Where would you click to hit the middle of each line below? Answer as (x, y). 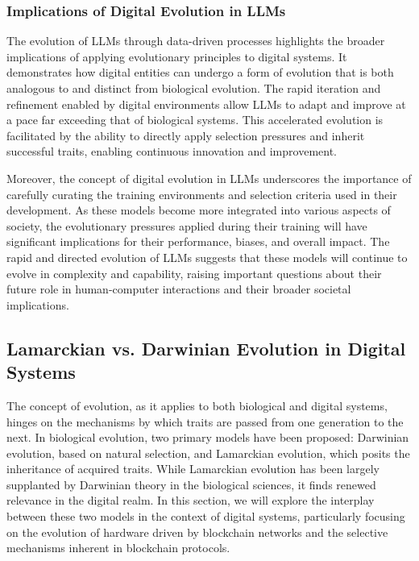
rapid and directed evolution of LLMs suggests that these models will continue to (207, 257)
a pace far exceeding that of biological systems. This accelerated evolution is (195, 120)
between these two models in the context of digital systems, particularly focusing (206, 516)
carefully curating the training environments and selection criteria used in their (202, 194)
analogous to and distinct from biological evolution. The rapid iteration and (194, 88)
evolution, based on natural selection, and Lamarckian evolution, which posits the (208, 453)
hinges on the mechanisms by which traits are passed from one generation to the (205, 421)
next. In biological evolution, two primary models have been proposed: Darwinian (208, 437)
